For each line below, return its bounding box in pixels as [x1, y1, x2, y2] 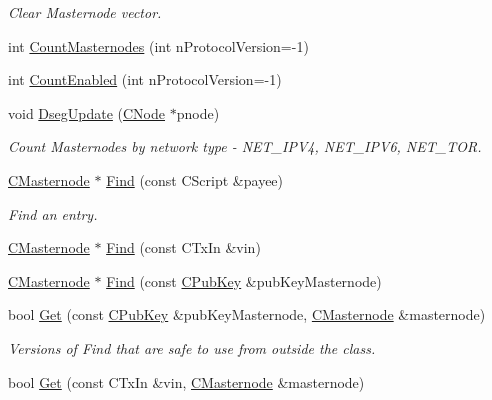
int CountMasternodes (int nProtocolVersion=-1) [8, 35, 309, 56]
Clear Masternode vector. [8, 2, 162, 22]
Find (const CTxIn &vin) [106, 237, 261, 258]
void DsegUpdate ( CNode [8, 102, 166, 123]
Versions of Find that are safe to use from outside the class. [8, 337, 376, 358]
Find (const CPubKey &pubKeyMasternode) [106, 270, 382, 291]
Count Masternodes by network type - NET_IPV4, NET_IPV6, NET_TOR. [8, 136, 482, 157]
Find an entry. [8, 203, 98, 224]
